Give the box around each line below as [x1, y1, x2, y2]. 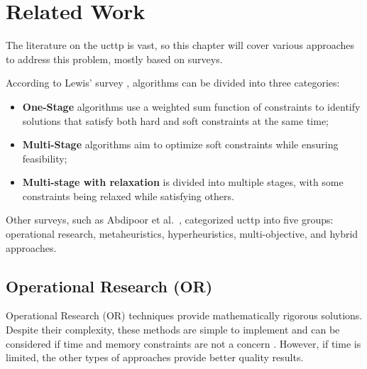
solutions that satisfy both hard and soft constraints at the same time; [22, 113, 329, 128]
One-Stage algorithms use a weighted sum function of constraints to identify [22, 99, 361, 114]
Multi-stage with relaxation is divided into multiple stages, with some [22, 175, 344, 189]
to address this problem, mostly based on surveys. [6, 51, 223, 66]
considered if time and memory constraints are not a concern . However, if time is [6, 336, 361, 351]
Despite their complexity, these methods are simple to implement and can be [6, 322, 340, 337]
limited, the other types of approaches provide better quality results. [6, 350, 304, 365]
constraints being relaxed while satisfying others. [22, 188, 234, 203]
